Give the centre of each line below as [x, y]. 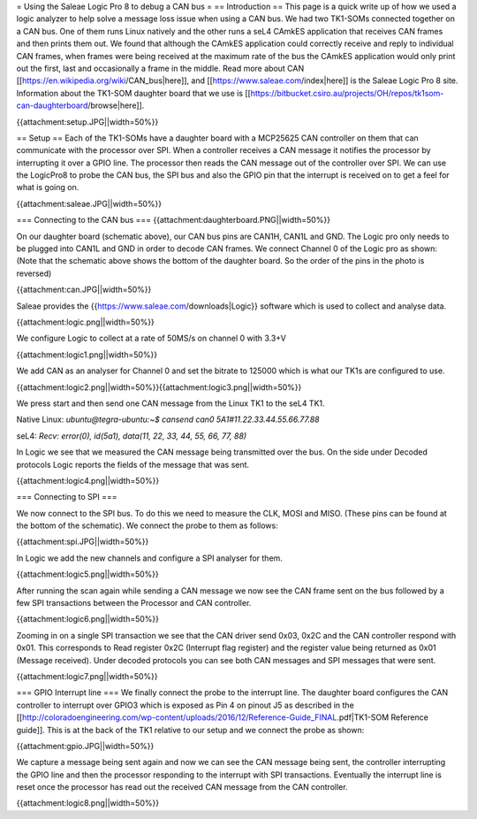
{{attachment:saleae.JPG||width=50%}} [89, 203]
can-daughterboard [52, 105]
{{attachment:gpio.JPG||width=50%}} [85, 746]
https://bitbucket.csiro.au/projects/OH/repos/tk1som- [347, 93]
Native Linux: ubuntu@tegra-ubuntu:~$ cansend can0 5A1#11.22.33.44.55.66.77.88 [168, 419]
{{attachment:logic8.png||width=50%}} [87, 803]
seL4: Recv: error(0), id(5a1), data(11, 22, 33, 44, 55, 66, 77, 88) [132, 436]
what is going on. [48, 188]
